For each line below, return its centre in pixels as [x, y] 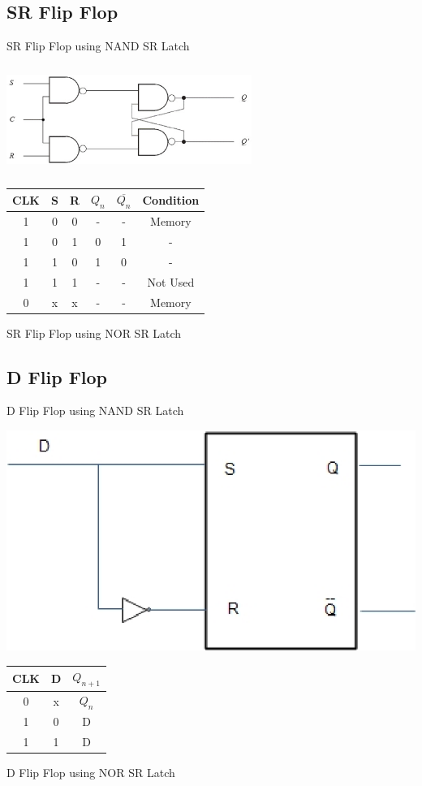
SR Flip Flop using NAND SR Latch [98, 46]
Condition [171, 199]
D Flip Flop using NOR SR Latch [91, 773]
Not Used [171, 281]
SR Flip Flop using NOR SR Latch [94, 333]
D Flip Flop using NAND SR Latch [95, 410]
